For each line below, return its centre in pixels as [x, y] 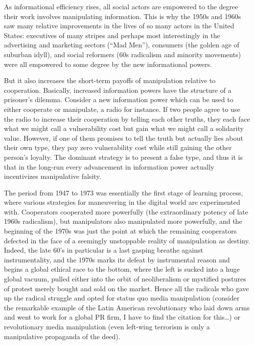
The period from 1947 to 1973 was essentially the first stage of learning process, [124, 192]
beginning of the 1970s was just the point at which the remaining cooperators [120, 231]
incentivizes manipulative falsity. [53, 176]
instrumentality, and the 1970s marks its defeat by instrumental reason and [117, 259]
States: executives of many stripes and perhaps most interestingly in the [112, 35]
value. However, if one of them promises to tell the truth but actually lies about [124, 138]
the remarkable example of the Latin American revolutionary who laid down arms [127, 307]
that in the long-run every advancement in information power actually [109, 166]
